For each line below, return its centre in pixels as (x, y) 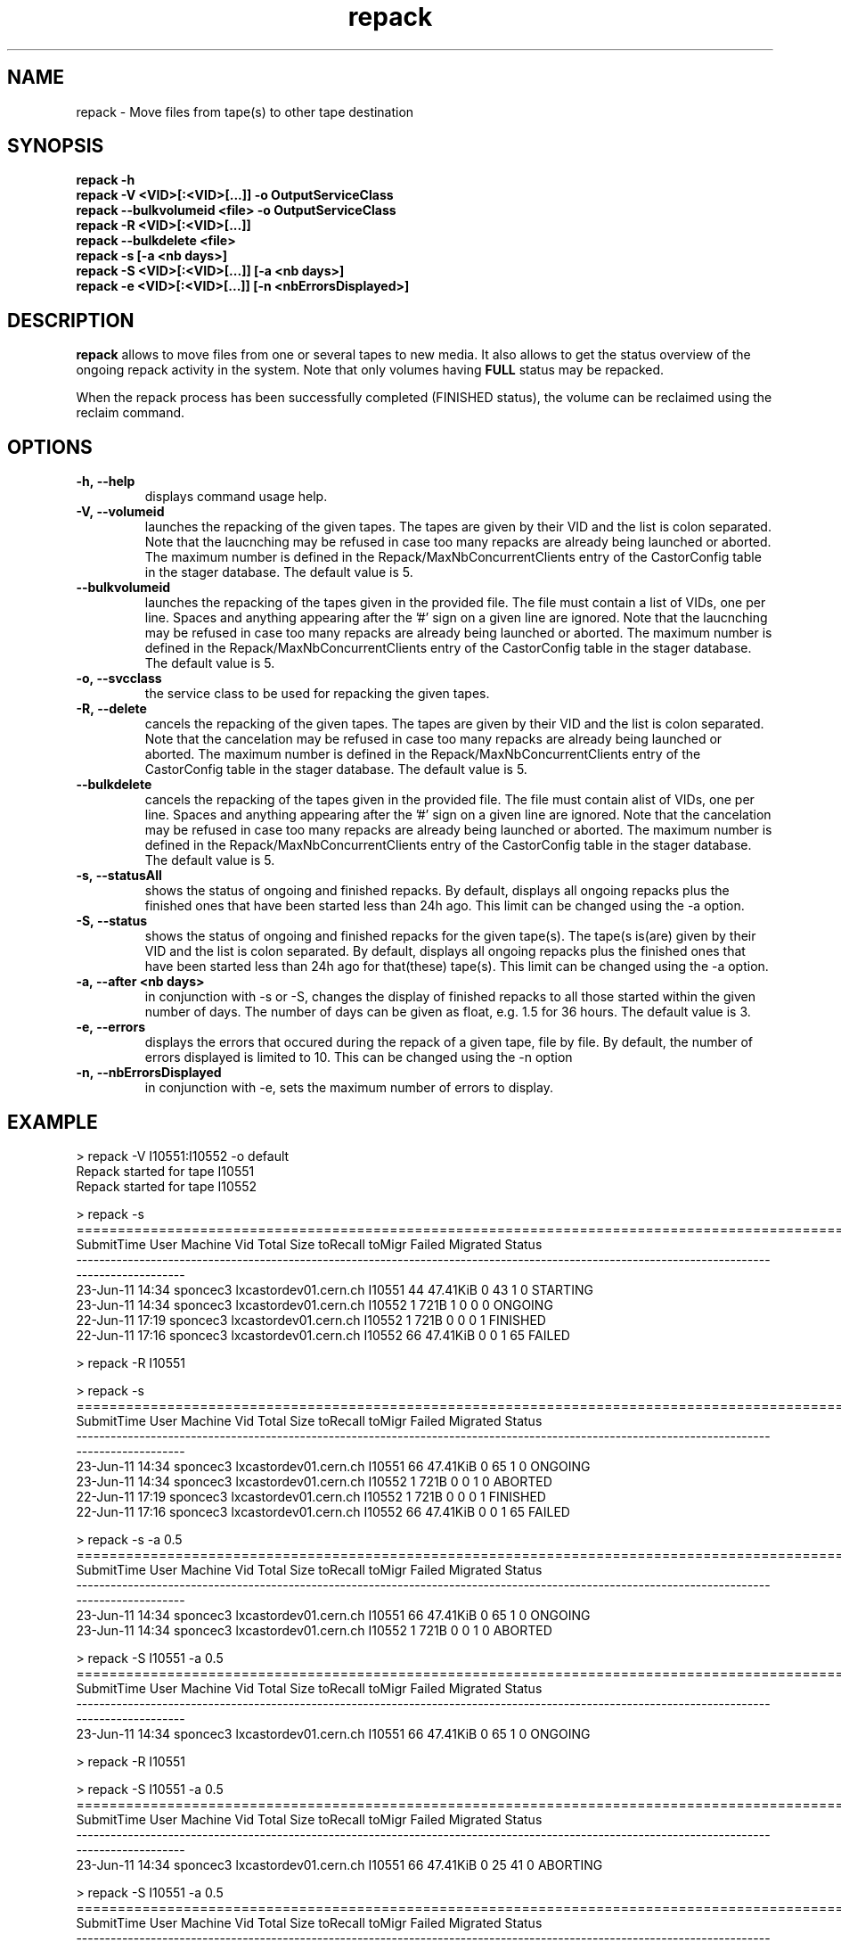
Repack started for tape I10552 (167, 1186)
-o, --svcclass (119, 679)
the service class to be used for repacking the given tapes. (317, 694)
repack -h (106, 180)
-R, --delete (111, 709)
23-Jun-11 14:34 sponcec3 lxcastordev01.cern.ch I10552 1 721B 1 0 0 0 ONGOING (314, 1304)
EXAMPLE (53, 1122)
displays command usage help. (236, 497)
